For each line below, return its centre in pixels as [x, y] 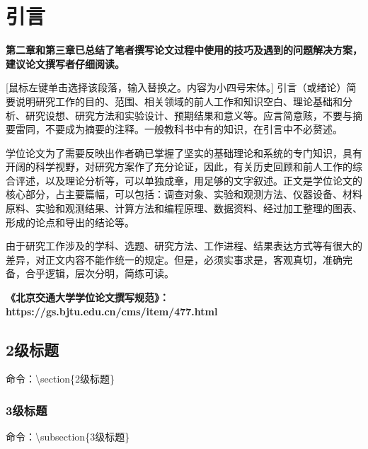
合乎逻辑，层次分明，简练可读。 [99, 273]
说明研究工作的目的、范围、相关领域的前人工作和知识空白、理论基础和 [179, 101]
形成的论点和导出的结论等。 [70, 222]
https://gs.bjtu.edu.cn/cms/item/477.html [112, 311]
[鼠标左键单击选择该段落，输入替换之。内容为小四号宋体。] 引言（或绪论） [176, 87]
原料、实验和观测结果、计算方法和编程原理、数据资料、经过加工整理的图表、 [184, 208]
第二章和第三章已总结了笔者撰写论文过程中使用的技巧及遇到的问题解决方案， [184, 50]
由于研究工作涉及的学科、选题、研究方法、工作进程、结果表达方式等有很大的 [184, 246]
